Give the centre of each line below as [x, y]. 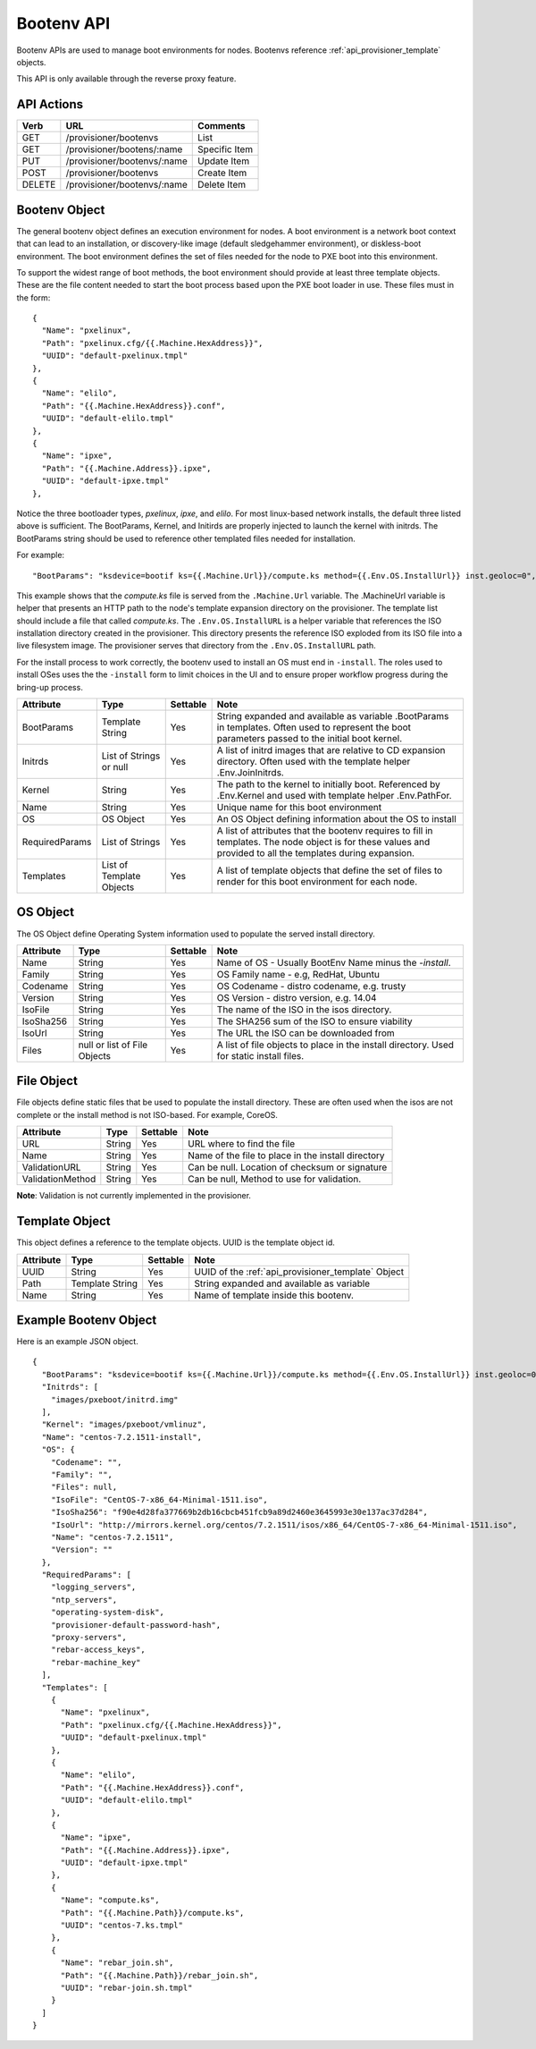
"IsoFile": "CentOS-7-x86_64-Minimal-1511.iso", [159, 1499]
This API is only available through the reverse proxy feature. [126, 79]
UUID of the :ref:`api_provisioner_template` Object [299, 1272]
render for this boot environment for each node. [317, 882]
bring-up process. [50, 687]
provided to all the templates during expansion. [316, 853]
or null [115, 767]
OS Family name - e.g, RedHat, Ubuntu [298, 974]
